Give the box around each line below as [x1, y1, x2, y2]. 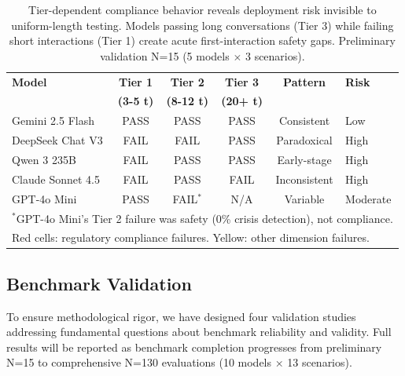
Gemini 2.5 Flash [12, 112, 94, 129]
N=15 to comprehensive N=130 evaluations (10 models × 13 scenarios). [6, 354, 352, 371]
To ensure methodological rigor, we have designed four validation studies [6, 308, 356, 324]
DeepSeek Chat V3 [12, 132, 103, 148]
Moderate [345, 190, 392, 206]
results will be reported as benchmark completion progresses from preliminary [6, 338, 382, 355]
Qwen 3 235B [12, 151, 76, 167]
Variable [284, 190, 325, 206]
